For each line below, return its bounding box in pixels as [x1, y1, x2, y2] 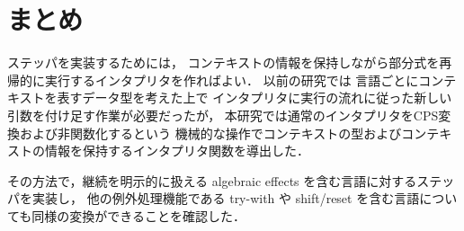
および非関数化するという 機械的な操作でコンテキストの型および [19, 123, 402, 142]
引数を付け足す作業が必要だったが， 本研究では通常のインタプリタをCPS [7, 105, 439, 124]
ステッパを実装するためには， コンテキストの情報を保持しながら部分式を [7, 53, 440, 72]
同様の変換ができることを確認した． [31, 206, 246, 225]
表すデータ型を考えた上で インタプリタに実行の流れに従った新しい [57, 88, 452, 107]
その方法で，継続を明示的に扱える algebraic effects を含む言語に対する [7, 171, 417, 190]
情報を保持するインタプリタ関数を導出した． [44, 141, 309, 160]
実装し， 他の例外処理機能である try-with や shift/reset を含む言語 [31, 189, 420, 208]
